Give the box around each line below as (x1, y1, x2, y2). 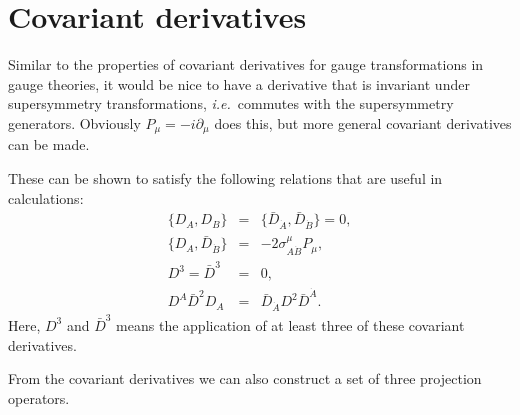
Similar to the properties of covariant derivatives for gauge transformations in (8, 54, 484, 75)
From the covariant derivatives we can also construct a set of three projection (8, 368, 482, 389)
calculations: (8, 187, 84, 208)
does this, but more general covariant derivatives (214, 112, 512, 133)
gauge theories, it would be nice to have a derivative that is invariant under (8, 73, 470, 94)
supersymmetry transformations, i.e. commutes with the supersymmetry (8, 93, 454, 114)
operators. (8, 387, 70, 408)
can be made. (8, 134, 90, 155)
